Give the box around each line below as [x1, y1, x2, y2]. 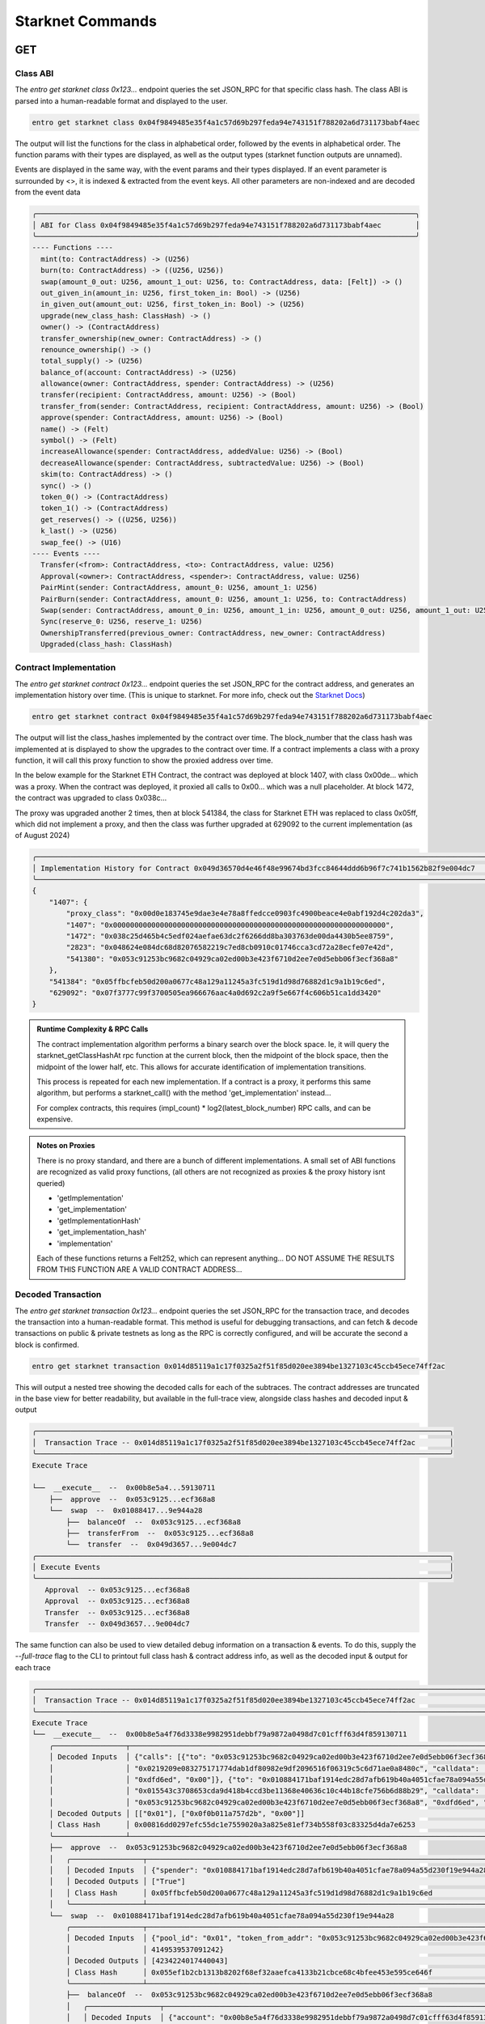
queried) [36, 1178, 65, 1188]
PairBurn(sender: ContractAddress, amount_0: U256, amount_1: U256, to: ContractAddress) [40, 594, 407, 603]
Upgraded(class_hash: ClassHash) [40, 640, 173, 649]
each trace [15, 1662, 52, 1672]
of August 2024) [15, 831, 70, 840]
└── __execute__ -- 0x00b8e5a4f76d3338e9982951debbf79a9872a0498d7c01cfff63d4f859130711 [32, 1729, 407, 1739]
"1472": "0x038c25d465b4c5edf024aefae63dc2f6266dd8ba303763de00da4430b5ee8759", [65, 932, 395, 941]
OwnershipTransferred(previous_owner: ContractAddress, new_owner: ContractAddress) [40, 628, 386, 637]
